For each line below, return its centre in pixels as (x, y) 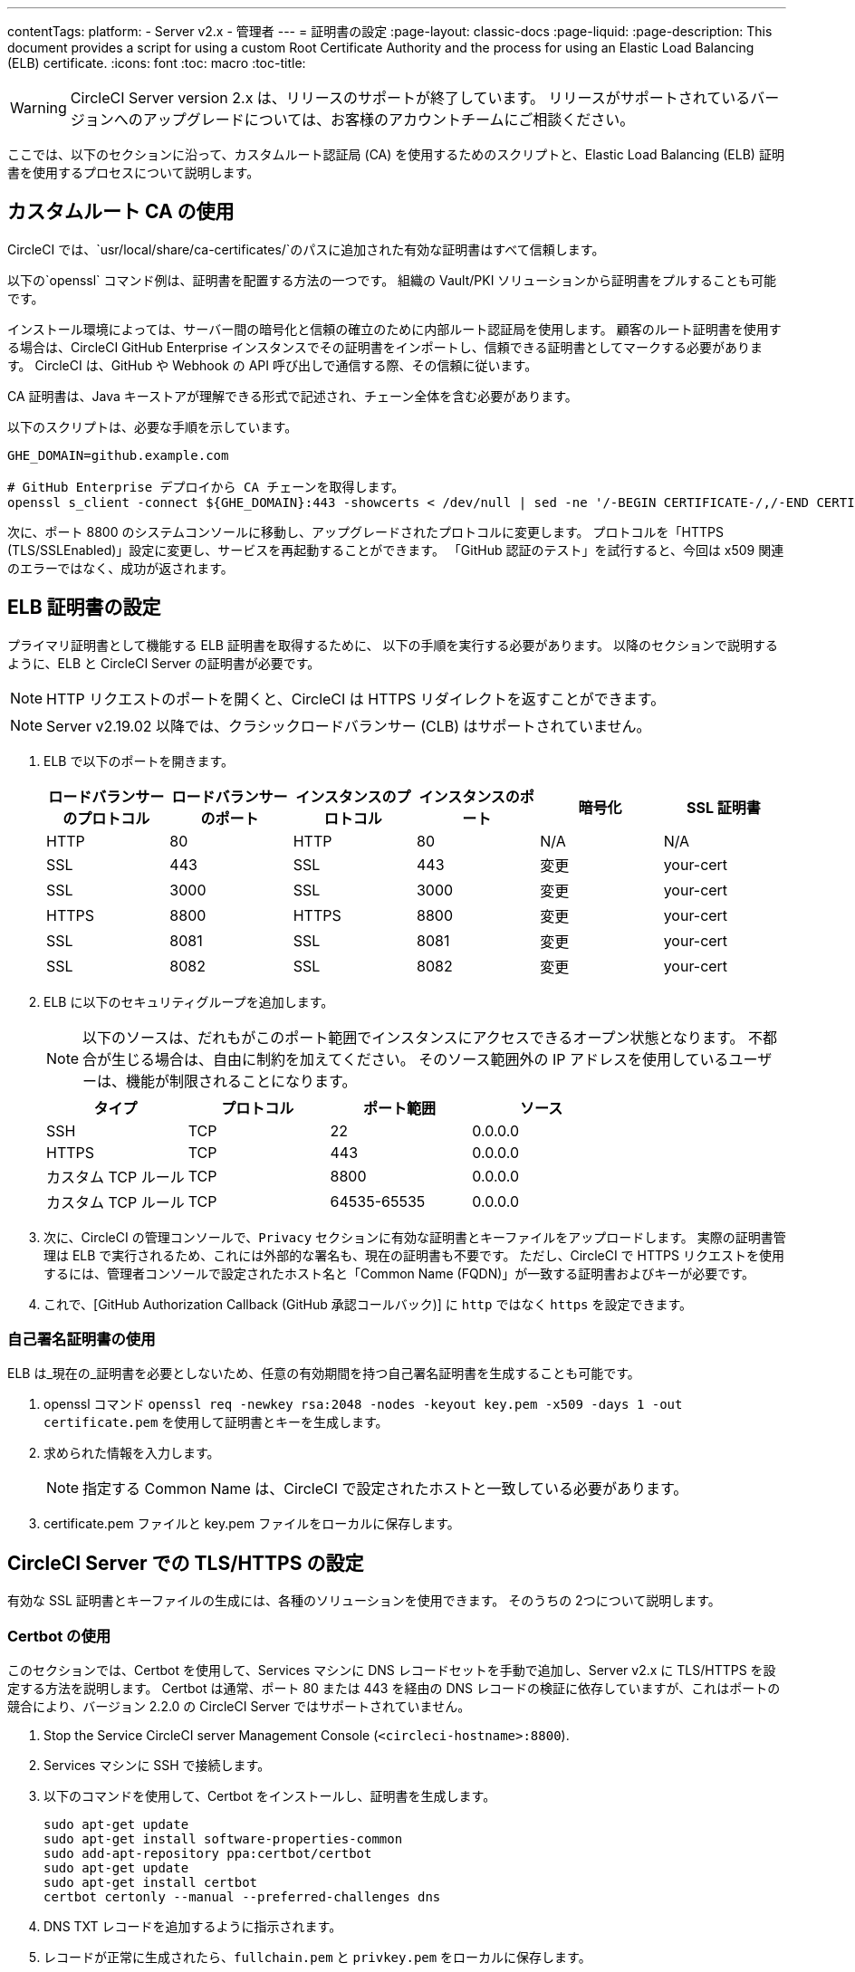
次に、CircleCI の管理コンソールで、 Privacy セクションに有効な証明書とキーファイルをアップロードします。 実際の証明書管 (415, 1237)
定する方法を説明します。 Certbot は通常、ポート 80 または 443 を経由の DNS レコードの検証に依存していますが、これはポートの (394, 1689)
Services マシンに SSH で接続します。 (157, 1766)
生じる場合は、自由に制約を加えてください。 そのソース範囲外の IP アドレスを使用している (420, 1059)
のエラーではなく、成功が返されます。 (120, 568)
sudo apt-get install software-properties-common (223, 1839)
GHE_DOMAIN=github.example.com (118, 455)
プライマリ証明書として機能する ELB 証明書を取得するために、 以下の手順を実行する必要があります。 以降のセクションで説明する (393, 645)
